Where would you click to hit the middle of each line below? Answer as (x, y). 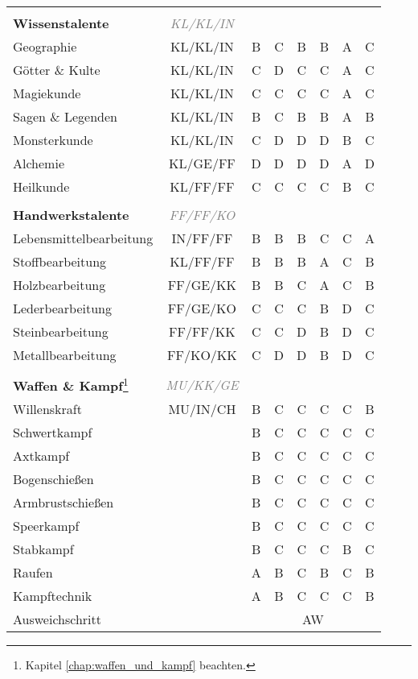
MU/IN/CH (202, 409)
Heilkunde (41, 186)
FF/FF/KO (202, 215)
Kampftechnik (53, 596)
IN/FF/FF (202, 238)
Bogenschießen (53, 479)
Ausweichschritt (57, 619)
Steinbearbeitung (61, 331)
